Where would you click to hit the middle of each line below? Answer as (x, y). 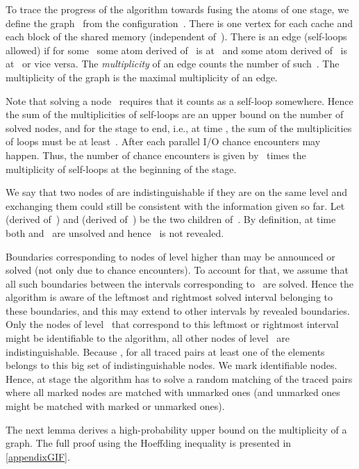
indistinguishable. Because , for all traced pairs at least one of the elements (165, 351)
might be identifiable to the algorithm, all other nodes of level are (148, 338)
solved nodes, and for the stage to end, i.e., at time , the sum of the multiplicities (179, 127)
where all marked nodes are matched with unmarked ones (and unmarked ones (173, 392)
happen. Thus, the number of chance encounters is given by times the (156, 155)
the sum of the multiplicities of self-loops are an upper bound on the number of (175, 114)
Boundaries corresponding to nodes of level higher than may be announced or (170, 256)
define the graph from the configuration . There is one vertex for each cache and (179, 23)
